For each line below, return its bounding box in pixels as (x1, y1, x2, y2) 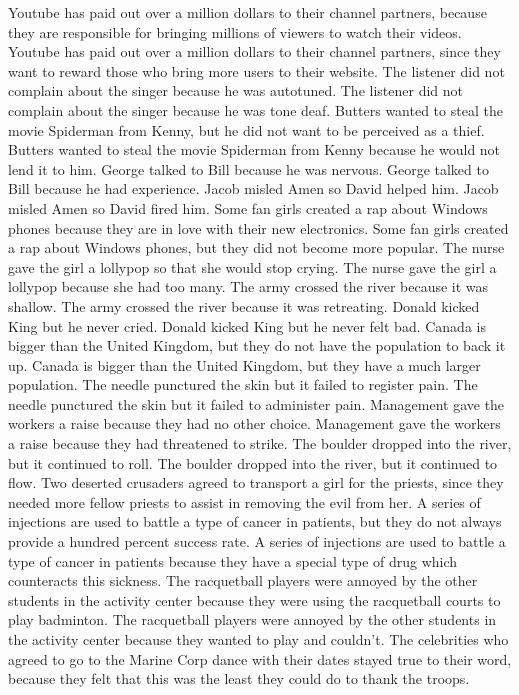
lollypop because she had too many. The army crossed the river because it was (8, 276, 489, 297)
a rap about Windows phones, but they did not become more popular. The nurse (8, 237, 505, 258)
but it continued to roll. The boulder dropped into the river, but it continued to (8, 452, 498, 473)
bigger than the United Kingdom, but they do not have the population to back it (8, 335, 506, 356)
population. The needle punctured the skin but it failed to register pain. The (8, 374, 478, 395)
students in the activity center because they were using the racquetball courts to (8, 589, 501, 610)
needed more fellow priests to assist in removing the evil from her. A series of (8, 491, 481, 512)
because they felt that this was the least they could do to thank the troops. (8, 668, 470, 689)
